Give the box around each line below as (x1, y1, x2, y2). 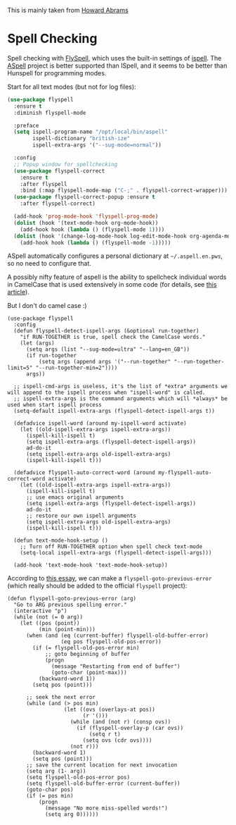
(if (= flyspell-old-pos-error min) (32, 645, 140, 652)
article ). (7, 288, 29, 297)
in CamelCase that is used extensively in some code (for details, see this (7, 280, 217, 289)
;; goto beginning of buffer (44, 651, 131, 658)
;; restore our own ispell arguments (25, 512, 137, 520)
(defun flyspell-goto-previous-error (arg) (7, 595, 137, 602)
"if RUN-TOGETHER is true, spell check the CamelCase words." (20, 334, 206, 341)
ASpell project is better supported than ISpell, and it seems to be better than (7, 61, 228, 70)
